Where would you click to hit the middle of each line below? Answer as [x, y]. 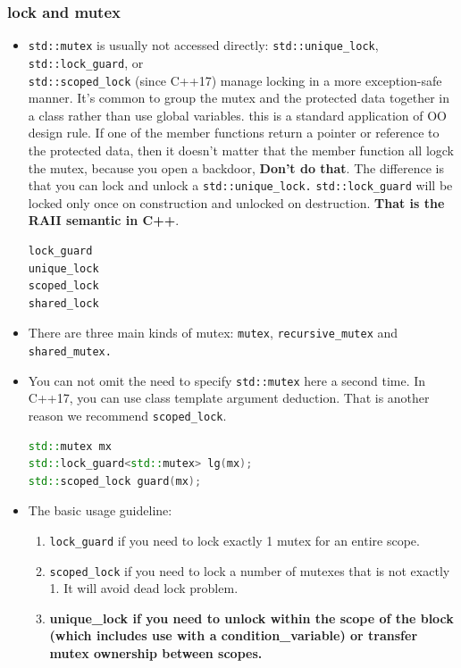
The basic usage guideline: [100, 510]
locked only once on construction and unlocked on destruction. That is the [236, 202]
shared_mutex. [70, 352]
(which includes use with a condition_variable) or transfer [234, 635]
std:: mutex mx [70, 446]
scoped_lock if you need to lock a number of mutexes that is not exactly [250, 570]
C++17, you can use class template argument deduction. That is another [229, 398]
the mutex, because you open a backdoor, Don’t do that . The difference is [236, 167]
